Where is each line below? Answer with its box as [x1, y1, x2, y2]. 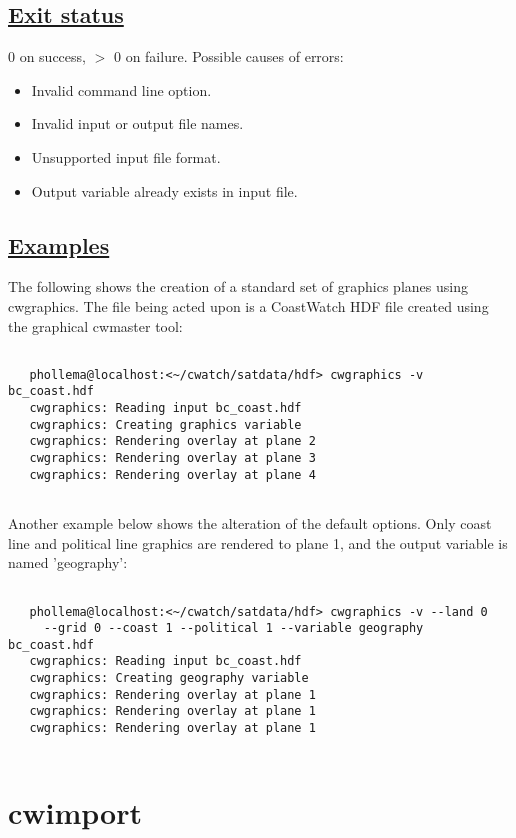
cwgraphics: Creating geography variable [29, 671, 309, 686]
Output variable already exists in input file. [31, 180, 298, 201]
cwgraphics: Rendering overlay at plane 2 [29, 434, 316, 449]
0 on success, [8, 46, 86, 67]
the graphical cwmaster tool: [8, 315, 183, 336]
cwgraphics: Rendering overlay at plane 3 [29, 451, 316, 466]
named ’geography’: [8, 552, 128, 573]
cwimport [8, 791, 143, 832]
